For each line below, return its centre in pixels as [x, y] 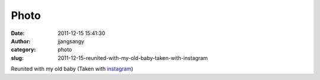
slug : [17, 58]
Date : [18, 33]
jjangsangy [71, 41]
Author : [21, 41]
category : [23, 50]
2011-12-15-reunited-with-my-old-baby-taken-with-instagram [133, 58]
